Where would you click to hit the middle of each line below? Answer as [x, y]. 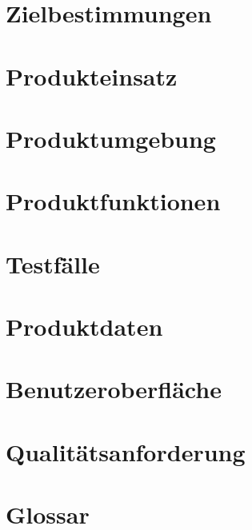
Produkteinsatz [92, 76]
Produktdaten [84, 327]
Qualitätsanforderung [126, 451]
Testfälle [53, 263]
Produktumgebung [111, 138]
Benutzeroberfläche [114, 389]
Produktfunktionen [113, 201]
